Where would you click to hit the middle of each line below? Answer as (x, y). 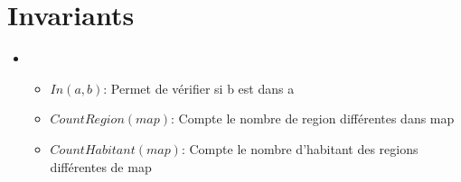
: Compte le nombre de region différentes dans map (313, 118)
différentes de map (101, 166)
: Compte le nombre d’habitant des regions (300, 148)
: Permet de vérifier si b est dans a (199, 88)
